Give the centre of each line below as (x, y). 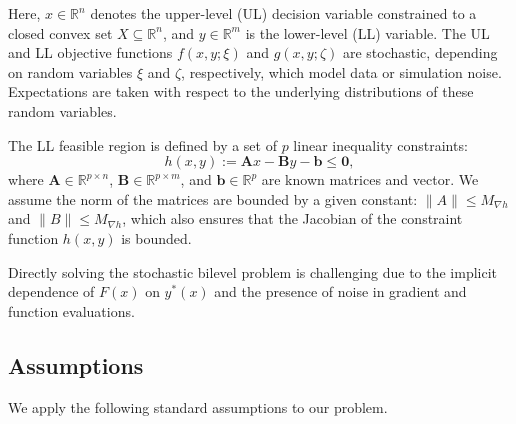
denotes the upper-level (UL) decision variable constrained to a (283, 13)
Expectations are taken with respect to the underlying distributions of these (241, 91)
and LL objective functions (90, 52)
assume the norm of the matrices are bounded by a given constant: (213, 198)
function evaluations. (71, 310)
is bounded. (156, 237)
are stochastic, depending (420, 52)
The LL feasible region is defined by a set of (142, 144)
